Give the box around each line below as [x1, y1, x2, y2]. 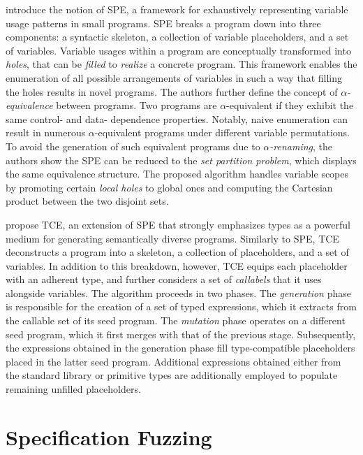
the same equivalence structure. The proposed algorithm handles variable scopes [6, 166, 349, 181]
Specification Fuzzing [6, 422, 212, 451]
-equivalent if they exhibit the [226, 98, 354, 113]
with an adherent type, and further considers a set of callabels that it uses [6, 272, 322, 287]
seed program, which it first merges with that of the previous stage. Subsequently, [6, 326, 356, 341]
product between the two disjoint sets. [6, 194, 169, 208]
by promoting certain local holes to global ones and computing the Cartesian [6, 180, 333, 194]
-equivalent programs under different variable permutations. [94, 125, 350, 140]
